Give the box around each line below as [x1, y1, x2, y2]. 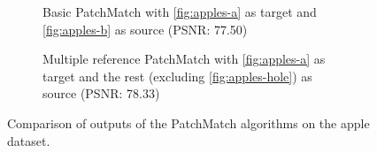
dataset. [7, 131, 50, 149]
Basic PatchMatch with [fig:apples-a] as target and [42, 3, 317, 20]
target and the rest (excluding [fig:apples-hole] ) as [42, 66, 312, 85]
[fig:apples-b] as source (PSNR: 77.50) [42, 19, 248, 38]
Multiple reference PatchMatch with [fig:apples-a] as [42, 50, 326, 68]
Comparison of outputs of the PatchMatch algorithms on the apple [7, 113, 370, 132]
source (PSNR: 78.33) [42, 84, 160, 103]
